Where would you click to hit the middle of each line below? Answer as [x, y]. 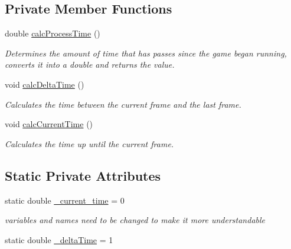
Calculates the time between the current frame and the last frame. [123, 104]
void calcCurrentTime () [49, 124]
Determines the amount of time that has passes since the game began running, [146, 53]
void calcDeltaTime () [45, 84]
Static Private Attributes [83, 175]
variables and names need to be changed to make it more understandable [135, 220]
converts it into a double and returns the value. [90, 64]
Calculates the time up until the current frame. [89, 143]
